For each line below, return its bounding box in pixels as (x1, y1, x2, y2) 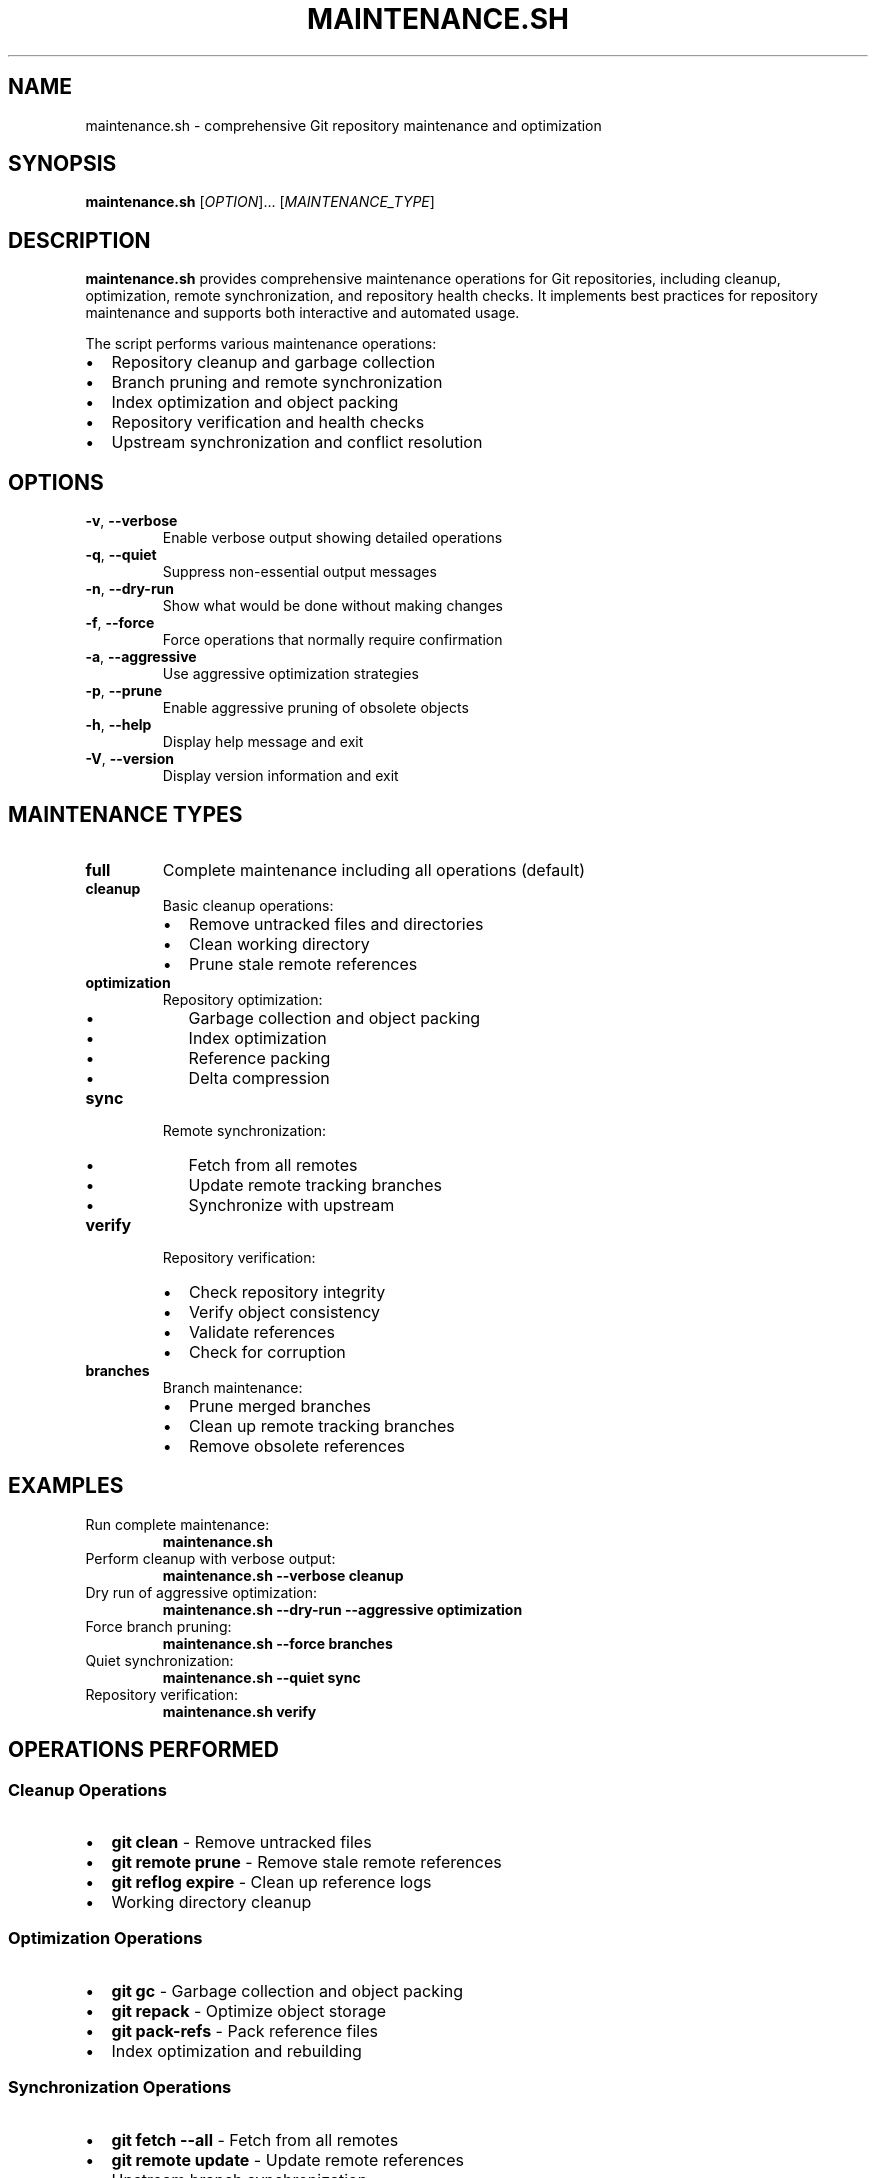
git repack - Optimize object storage (111, 2000, 387, 2021)
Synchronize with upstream (188, 1194, 395, 1215)
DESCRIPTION (8, 227, 151, 253)
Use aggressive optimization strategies (162, 665, 419, 683)
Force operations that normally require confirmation (162, 631, 503, 649)
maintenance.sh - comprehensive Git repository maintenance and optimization (85, 116, 602, 134)
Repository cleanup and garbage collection (111, 352, 436, 373)
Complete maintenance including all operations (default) (162, 859, 585, 880)
